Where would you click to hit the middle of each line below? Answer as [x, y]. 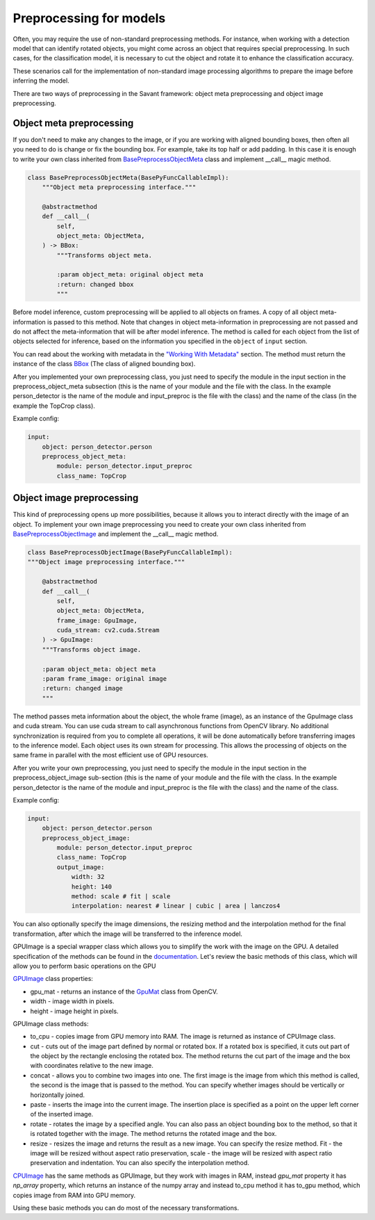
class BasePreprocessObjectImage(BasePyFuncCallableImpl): [130, 552]
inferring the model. [41, 81]
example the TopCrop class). [54, 406]
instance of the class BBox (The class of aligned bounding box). [104, 364]
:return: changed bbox [95, 284]
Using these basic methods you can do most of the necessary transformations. [126, 1207]
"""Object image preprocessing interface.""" [106, 562]
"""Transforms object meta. [105, 255]
